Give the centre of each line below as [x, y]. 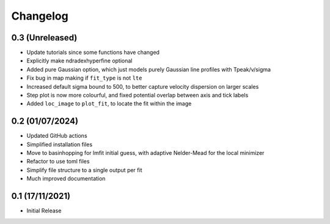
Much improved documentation [66, 179]
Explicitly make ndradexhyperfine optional [79, 61]
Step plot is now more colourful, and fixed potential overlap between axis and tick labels [137, 95]
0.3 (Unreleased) [44, 38]
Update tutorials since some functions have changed [93, 53]
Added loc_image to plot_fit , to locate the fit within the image [109, 103]
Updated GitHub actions [57, 136]
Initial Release [44, 211]
